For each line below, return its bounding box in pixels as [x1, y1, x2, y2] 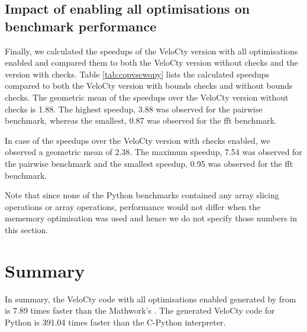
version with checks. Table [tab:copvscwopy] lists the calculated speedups [5, 67, 269, 80]
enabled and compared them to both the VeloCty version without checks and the [5, 56, 298, 69]
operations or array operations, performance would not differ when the [5, 200, 261, 212]
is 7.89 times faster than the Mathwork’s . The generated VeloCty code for [5, 304, 275, 317]
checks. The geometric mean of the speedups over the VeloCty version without [5, 91, 289, 103]
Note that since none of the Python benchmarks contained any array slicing [5, 189, 279, 201]
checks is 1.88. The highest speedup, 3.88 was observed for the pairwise [5, 102, 263, 115]
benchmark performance [5, 17, 157, 35]
